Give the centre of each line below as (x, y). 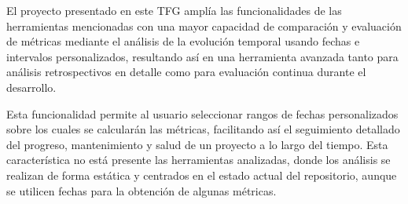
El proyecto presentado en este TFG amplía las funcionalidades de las (174, 10)
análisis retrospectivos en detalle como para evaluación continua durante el (186, 72)
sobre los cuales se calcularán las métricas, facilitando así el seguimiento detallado (203, 129)
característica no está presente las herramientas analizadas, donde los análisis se (198, 160)
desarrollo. (31, 87)
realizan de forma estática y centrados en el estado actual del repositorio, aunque (202, 175)
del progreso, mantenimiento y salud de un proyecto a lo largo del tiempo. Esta (197, 144)
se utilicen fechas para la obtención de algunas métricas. (142, 190)
